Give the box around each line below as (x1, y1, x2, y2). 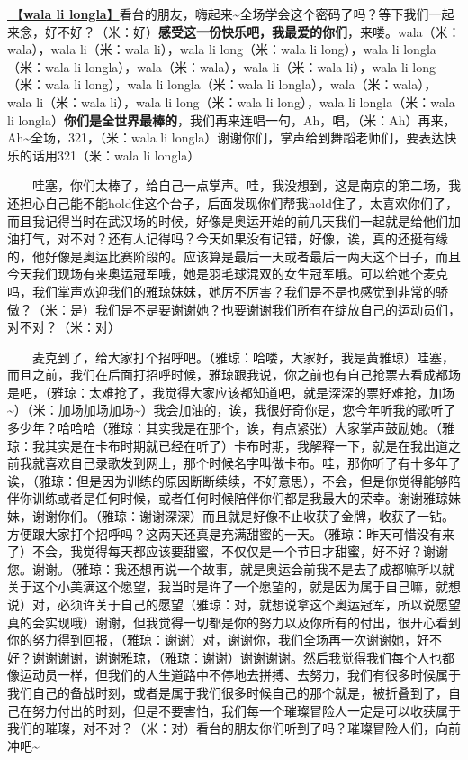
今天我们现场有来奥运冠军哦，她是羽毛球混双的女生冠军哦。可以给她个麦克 (7, 264, 448, 283)
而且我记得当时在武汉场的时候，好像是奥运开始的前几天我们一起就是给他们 (7, 211, 448, 230)
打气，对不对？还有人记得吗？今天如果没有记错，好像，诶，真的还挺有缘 (19, 229, 448, 248)
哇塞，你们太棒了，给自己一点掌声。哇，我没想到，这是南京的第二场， (32, 176, 448, 195)
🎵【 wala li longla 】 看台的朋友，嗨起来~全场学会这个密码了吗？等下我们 (7, 5, 429, 23)
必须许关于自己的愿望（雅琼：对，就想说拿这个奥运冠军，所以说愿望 (57, 595, 461, 613)
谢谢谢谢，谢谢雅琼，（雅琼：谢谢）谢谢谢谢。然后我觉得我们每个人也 (31, 647, 442, 666)
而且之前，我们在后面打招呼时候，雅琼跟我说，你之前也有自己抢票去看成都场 (7, 365, 461, 384)
